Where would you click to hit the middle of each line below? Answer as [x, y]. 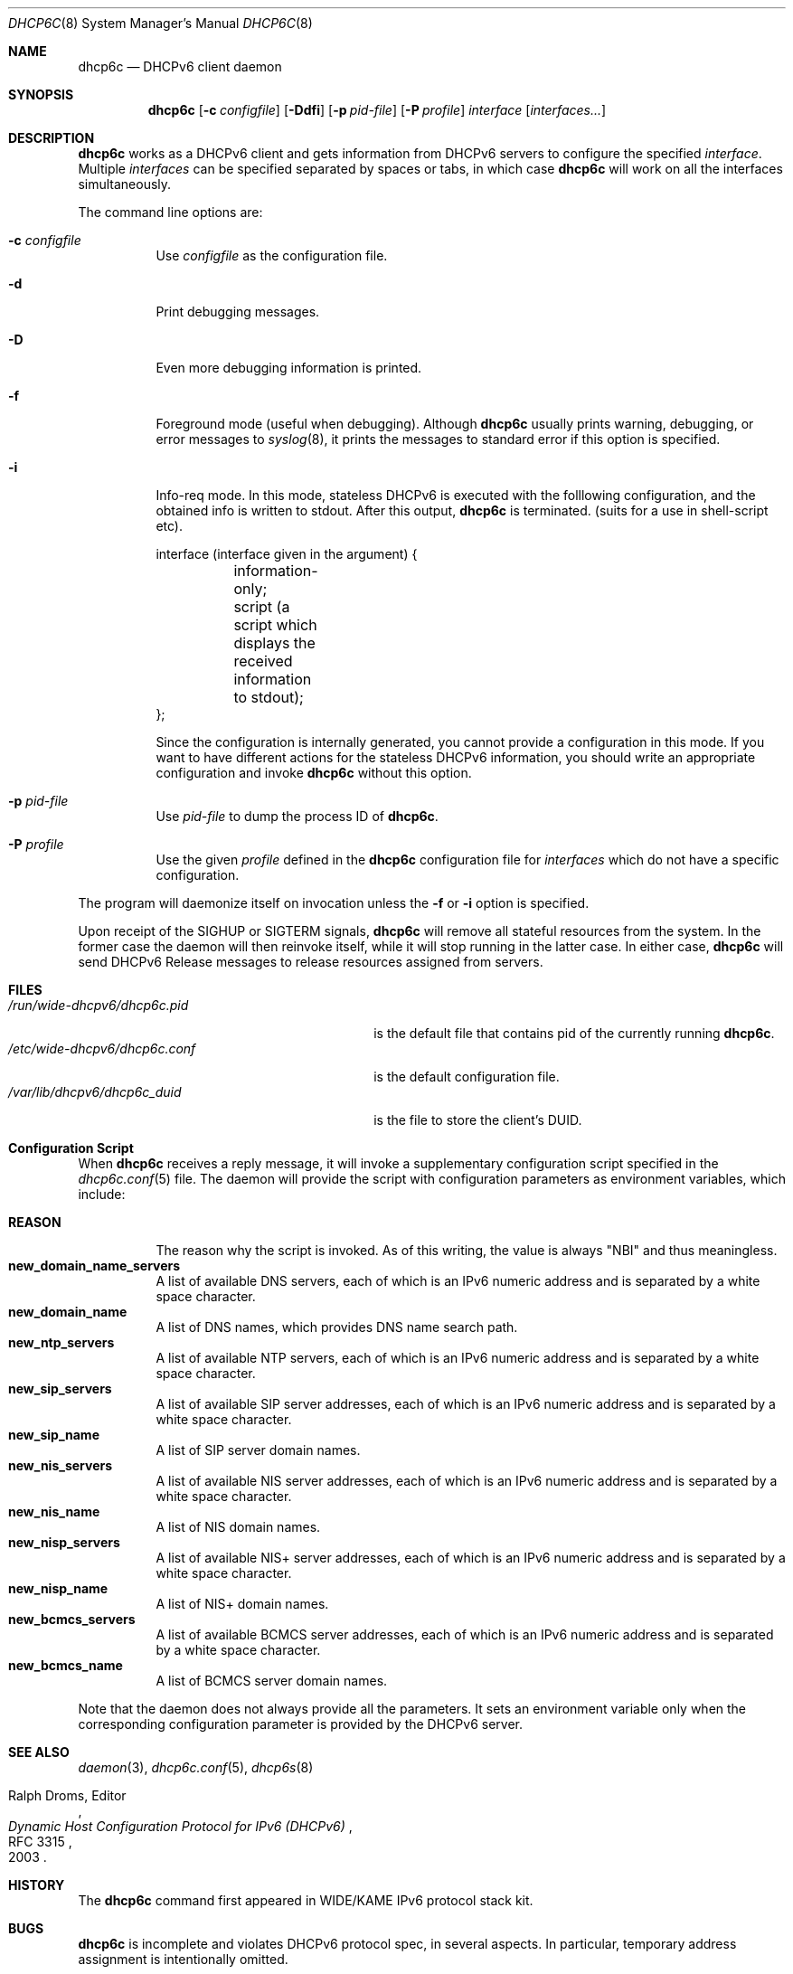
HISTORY [37, 1885]
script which [275, 625]
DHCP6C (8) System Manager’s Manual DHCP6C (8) [160, 23]
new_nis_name [54, 1511]
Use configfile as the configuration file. [272, 255]
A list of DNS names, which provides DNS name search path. [337, 1327]
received [263, 661]
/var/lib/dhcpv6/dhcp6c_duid [95, 1092]
